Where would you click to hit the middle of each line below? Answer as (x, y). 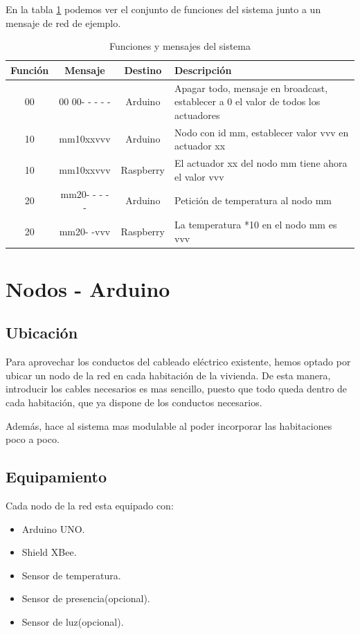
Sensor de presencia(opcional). (86, 598)
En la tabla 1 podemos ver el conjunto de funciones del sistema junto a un (163, 9)
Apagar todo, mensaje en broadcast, (251, 88)
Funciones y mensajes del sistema (180, 46)
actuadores (197, 115)
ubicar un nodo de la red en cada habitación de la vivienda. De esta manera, (168, 375)
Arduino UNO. (53, 528)
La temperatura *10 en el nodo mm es (255, 224)
